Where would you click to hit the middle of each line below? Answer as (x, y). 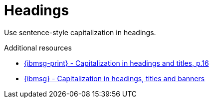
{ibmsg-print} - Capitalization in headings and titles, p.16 (116, 63)
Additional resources (38, 48)
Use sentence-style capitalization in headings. (80, 32)
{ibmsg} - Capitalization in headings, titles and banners (114, 78)
